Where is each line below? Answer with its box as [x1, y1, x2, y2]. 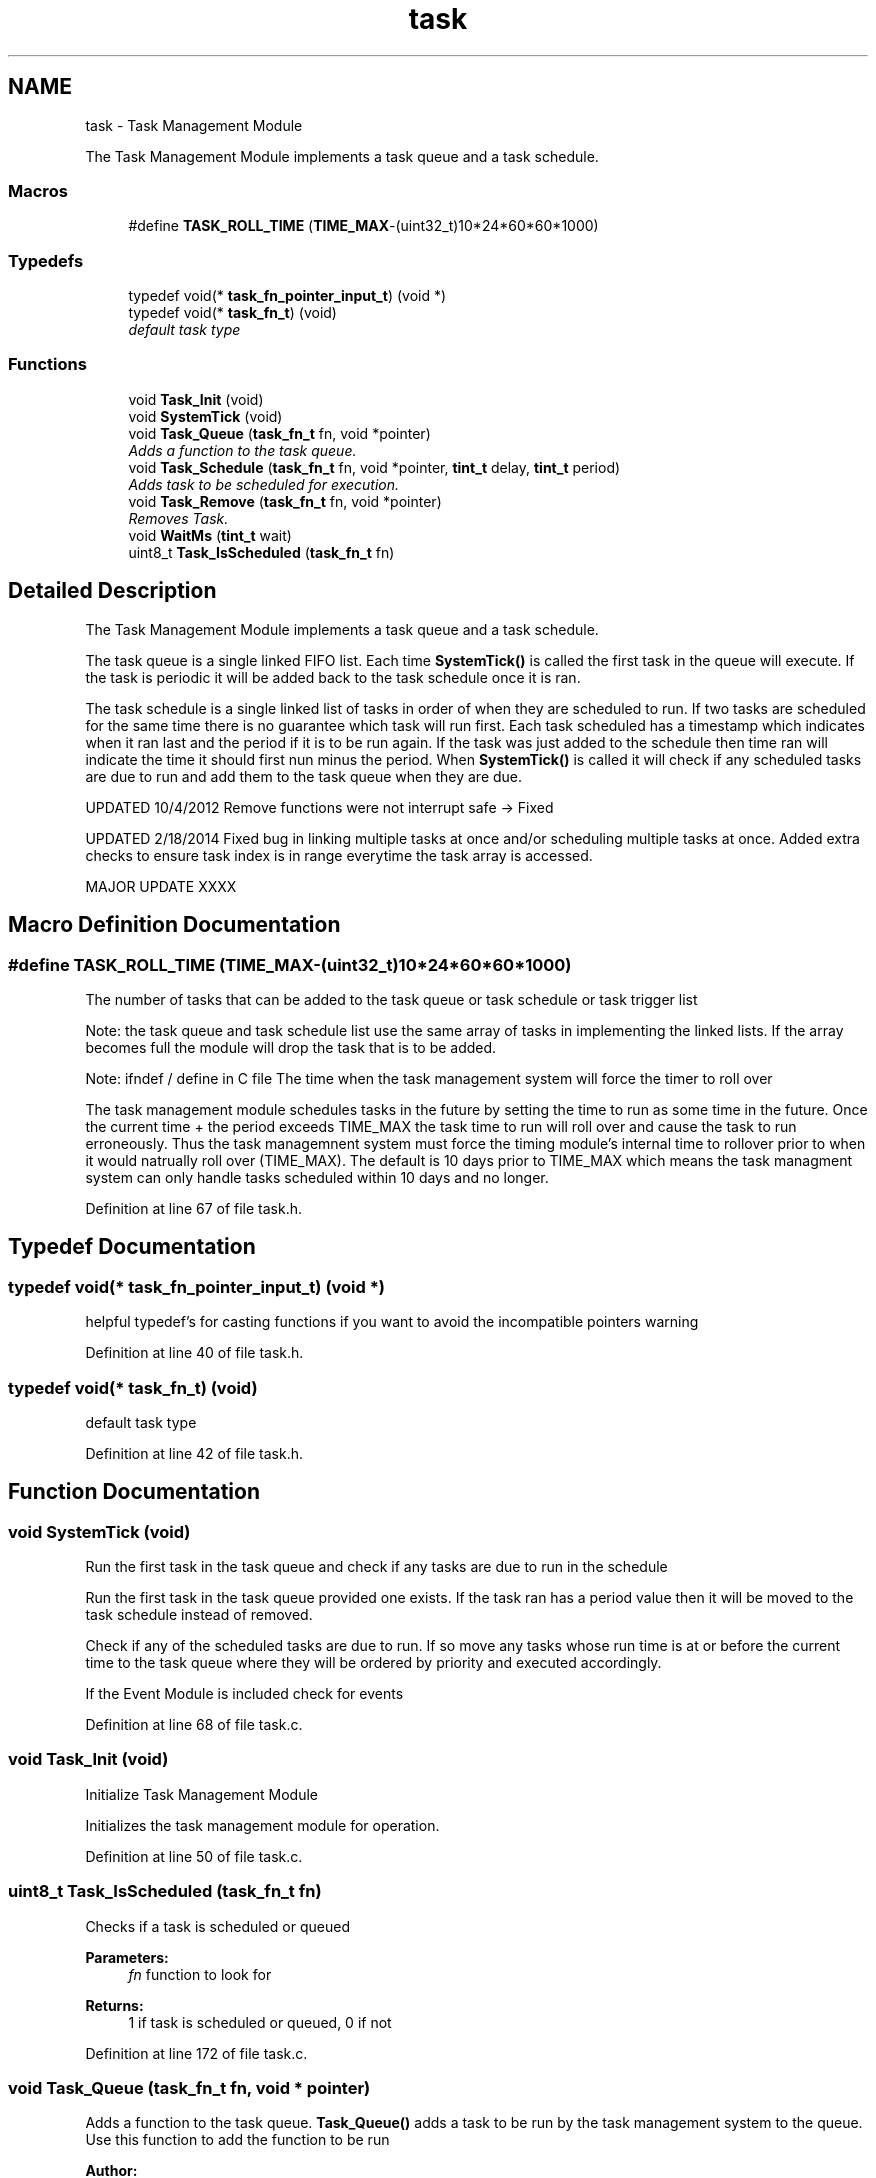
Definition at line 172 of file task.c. [85, 2044, 308, 2062]
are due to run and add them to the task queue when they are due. [85, 767, 523, 785]
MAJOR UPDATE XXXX [85, 877, 237, 895]
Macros [8, 180, 68, 201]
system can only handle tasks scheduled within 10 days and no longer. [85, 1168, 549, 1186]
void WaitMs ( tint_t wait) [128, 526, 292, 544]
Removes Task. [128, 509, 229, 527]
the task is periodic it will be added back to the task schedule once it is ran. [85, 668, 581, 686]
